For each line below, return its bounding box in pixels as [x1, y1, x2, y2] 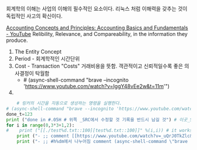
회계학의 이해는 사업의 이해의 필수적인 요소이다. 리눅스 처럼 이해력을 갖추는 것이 [6, 5, 188, 12]
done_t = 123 [6, 111, 33, 117]
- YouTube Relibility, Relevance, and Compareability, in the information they [6, 31, 188, 37]
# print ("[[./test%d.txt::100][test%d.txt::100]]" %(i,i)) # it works [6, 128, 193, 134]
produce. [6, 37, 28, 44]
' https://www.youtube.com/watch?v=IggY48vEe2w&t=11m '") [23, 83, 170, 89]
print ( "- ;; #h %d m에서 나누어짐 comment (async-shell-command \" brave [16, 139, 188, 145]
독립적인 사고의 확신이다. [6, 12, 63, 19]
